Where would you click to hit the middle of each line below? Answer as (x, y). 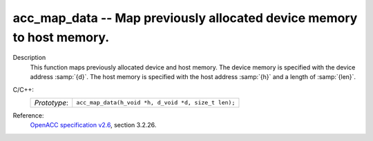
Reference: (28, 115)
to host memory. (61, 37)
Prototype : (51, 102)
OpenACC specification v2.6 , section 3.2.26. (93, 125)
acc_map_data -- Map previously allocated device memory (185, 18)
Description (29, 58)
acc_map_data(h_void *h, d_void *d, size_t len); (156, 103)
